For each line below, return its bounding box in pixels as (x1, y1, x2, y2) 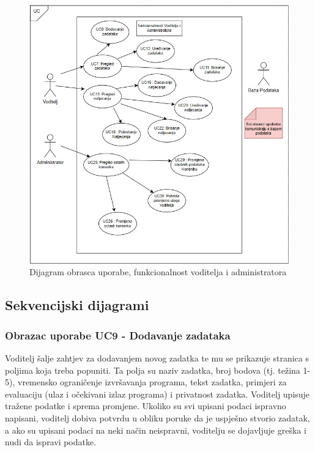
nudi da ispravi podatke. (5, 435, 97, 448)
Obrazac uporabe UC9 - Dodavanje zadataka (5, 327, 231, 343)
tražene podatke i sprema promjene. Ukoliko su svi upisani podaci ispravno (5, 399, 286, 412)
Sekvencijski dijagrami (5, 295, 149, 314)
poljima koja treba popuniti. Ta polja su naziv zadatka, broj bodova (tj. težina (5, 363, 300, 376)
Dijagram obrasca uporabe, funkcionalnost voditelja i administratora (29, 265, 287, 278)
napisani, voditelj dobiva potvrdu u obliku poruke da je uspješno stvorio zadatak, (5, 411, 310, 424)
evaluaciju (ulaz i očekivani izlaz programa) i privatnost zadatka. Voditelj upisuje (5, 387, 310, 400)
